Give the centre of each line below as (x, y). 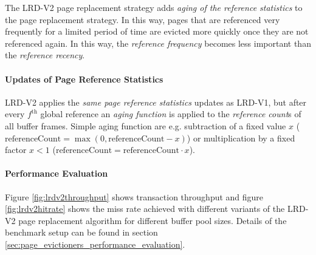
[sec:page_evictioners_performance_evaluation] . (95, 244)
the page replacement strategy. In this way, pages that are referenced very (143, 19)
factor (16, 150)
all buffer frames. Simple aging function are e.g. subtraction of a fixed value (146, 125)
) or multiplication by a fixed (241, 138)
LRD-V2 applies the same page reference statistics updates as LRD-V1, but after (156, 102)
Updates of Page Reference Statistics (84, 79)
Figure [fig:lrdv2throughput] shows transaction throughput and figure (134, 196)
